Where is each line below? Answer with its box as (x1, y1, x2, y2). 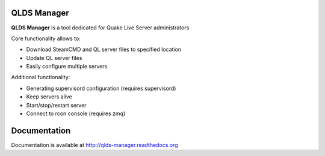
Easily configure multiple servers (26, 63, 108, 70)
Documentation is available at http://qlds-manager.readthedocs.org (11, 141, 179, 148)
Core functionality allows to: (11, 35, 81, 42)
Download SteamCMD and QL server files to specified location (26, 46, 182, 53)
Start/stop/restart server (26, 101, 87, 109)
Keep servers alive (26, 93, 72, 100)
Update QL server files (26, 54, 82, 61)
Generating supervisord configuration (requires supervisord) (26, 85, 176, 92)
